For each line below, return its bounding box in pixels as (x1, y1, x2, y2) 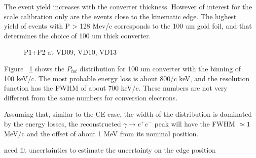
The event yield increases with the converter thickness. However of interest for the (4, 1, 252, 11)
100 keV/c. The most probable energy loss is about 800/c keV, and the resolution (4, 73, 250, 83)
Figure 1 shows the (4, 63, 65, 73)
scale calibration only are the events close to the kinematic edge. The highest (4, 11, 237, 21)
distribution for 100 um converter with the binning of (79, 63, 241, 73)
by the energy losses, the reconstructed (4, 118, 121, 128)
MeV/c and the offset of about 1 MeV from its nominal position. (4, 128, 199, 138)
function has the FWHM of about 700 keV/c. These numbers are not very (4, 83, 227, 93)
